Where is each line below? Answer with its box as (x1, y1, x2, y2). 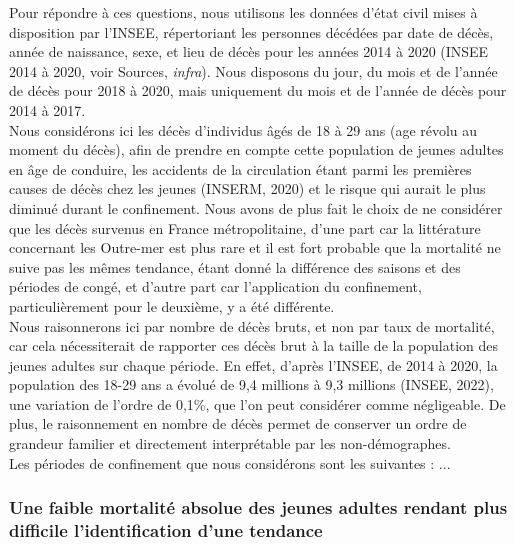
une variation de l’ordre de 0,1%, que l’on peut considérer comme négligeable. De (9, 393, 506, 414)
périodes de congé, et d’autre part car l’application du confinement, (9, 276, 422, 297)
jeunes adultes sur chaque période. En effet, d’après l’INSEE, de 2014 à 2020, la (9, 354, 498, 375)
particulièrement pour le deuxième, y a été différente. (9, 295, 335, 316)
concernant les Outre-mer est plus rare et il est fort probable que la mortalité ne (9, 237, 501, 258)
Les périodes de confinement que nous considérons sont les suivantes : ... (9, 452, 451, 473)
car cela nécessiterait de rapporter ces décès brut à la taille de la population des (9, 335, 499, 356)
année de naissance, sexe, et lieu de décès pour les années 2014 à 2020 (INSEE (9, 41, 489, 62)
